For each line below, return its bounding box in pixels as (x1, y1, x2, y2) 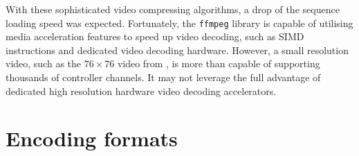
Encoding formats (6, 124, 178, 153)
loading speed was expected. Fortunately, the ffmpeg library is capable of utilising (6, 15, 353, 30)
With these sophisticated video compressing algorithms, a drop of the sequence (6, 2, 340, 16)
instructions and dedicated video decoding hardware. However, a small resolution (6, 42, 349, 57)
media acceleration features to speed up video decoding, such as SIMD (6, 29, 304, 44)
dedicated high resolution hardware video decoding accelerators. (6, 83, 277, 98)
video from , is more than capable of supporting (117, 56, 320, 71)
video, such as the (6, 56, 82, 71)
